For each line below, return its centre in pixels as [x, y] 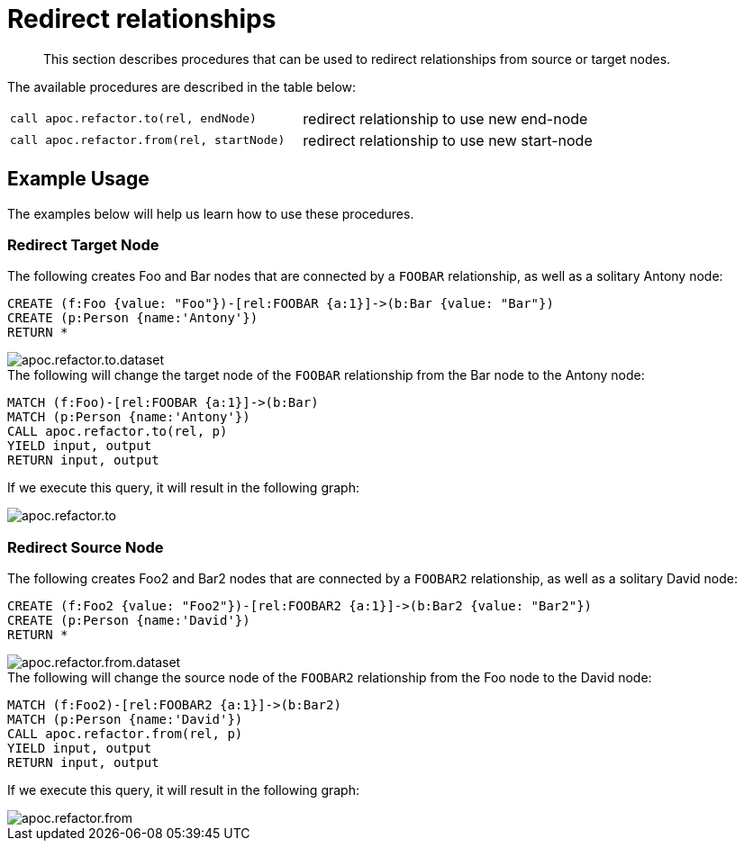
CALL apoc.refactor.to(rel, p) [118, 432]
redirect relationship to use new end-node [445, 118]
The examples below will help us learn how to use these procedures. [211, 213]
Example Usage [78, 179]
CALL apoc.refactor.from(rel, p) [125, 734]
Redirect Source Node [86, 547]
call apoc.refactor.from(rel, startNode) [148, 140]
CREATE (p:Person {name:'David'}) [129, 621]
